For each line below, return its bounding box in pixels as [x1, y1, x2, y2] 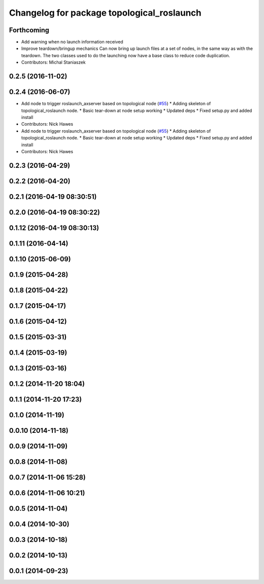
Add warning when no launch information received [21, 39, 123, 45]
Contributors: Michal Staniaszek [21, 59, 86, 66]
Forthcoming [9, 26, 49, 34]
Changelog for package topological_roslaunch [9, 7, 201, 18]
